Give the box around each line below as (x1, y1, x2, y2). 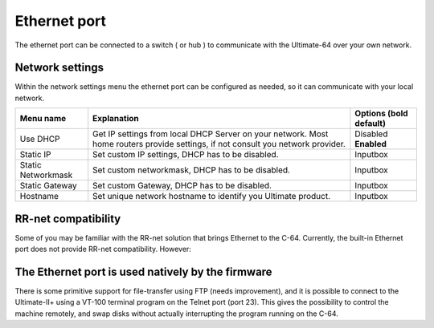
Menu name (19, 113, 67, 124)
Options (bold (354, 108, 409, 119)
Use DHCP (19, 133, 60, 144)
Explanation (92, 113, 140, 124)
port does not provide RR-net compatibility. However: (14, 245, 192, 254)
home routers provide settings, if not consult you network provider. (92, 139, 346, 150)
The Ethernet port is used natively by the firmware (14, 265, 272, 278)
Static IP (19, 149, 51, 160)
